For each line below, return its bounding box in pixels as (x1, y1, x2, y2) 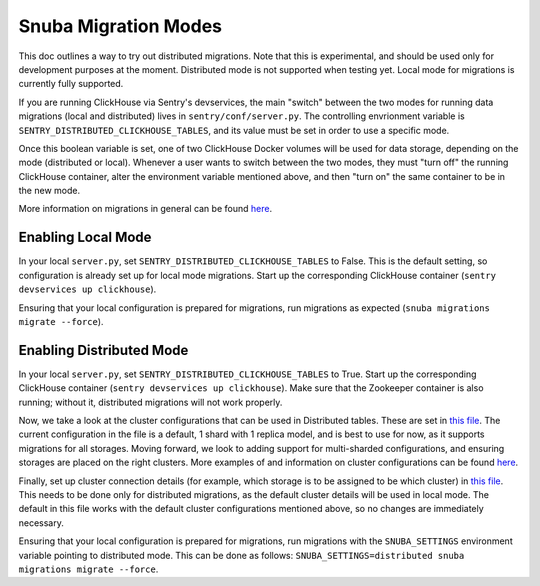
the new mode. (18, 185, 80, 197)
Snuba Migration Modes (18, 15, 222, 37)
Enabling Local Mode (18, 229, 152, 246)
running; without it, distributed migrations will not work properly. (18, 396, 283, 408)
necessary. (18, 516, 65, 529)
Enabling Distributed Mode (18, 341, 189, 359)
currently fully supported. (18, 78, 124, 90)
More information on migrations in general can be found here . (18, 203, 273, 215)
